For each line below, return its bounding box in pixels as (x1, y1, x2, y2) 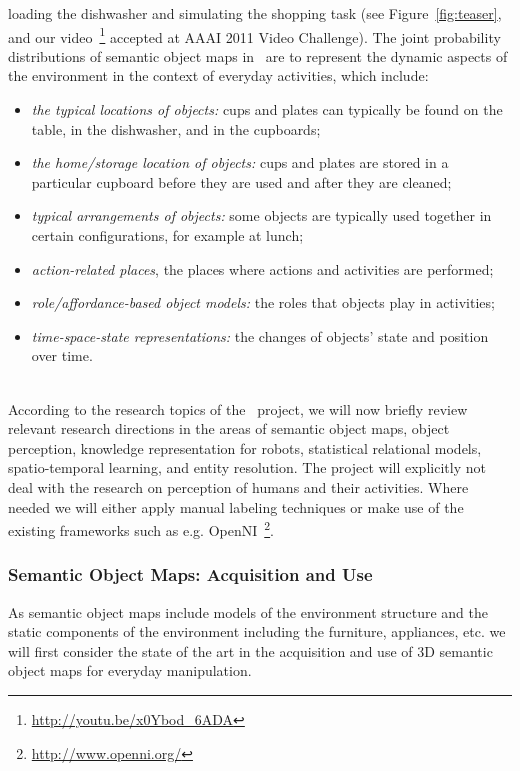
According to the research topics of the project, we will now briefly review (8, 398, 468, 419)
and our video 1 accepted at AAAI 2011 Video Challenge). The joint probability (8, 23, 501, 47)
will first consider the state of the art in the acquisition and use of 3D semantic (8, 640, 493, 661)
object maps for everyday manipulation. (8, 660, 252, 681)
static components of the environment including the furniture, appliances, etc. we (8, 621, 506, 642)
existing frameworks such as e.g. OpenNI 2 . (8, 517, 275, 540)
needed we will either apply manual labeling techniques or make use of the (8, 496, 464, 517)
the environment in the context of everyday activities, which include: (8, 65, 429, 86)
